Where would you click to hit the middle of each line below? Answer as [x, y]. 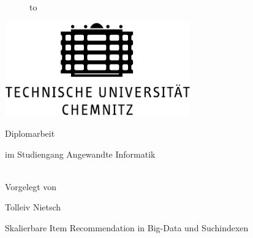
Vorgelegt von [31, 186]
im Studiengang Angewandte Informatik [80, 154]
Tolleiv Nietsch [33, 207]
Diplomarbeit [30, 133]
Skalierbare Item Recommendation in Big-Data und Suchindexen [127, 227]
